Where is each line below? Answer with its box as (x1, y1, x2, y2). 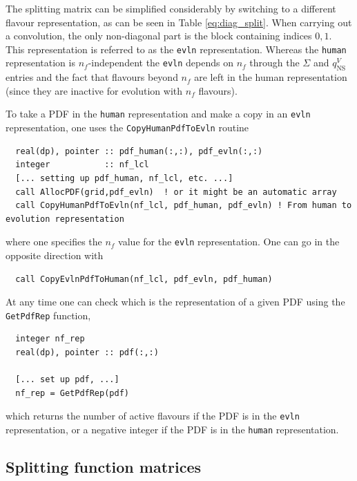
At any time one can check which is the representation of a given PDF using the (6, 294, 345, 309)
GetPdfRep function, (6, 308, 91, 322)
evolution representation (6, 214, 124, 224)
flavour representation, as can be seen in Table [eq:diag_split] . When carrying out (6, 15, 352, 29)
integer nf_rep (15, 334, 85, 344)
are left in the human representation (194, 70, 347, 84)
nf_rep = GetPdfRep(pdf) (15, 388, 129, 398)
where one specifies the (6, 234, 102, 249)
